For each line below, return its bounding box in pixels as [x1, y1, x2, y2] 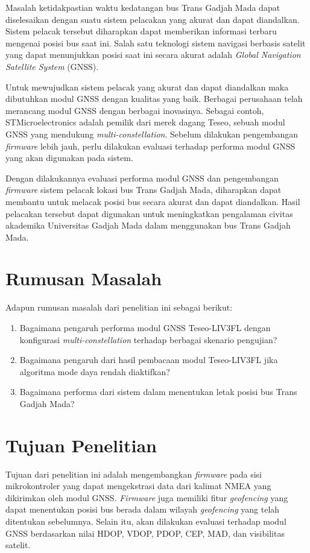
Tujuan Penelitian [5, 432, 157, 457]
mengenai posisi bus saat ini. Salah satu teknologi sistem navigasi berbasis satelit [5, 36, 306, 49]
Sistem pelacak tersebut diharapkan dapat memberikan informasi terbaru [5, 25, 277, 37]
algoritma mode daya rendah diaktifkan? [19, 365, 170, 378]
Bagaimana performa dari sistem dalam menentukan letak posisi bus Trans [19, 385, 297, 398]
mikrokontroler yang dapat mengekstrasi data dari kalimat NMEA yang [5, 479, 271, 492]
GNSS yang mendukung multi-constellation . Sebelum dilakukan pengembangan [5, 127, 299, 140]
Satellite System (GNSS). [5, 60, 99, 72]
